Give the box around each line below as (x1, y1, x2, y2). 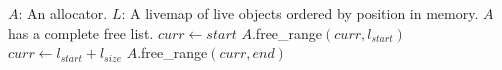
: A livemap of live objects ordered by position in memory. (121, 3, 479, 23)
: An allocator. (18, 3, 108, 23)
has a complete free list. (8, 22, 154, 43)
